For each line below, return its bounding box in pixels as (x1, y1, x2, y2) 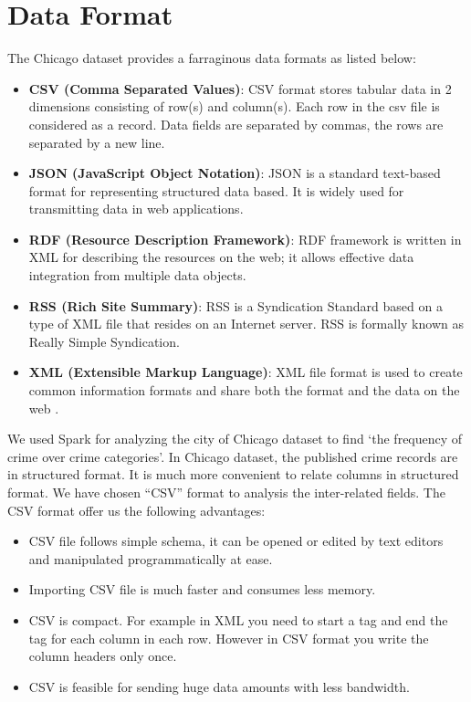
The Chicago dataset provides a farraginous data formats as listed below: (7, 48, 416, 68)
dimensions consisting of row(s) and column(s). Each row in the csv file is (28, 97, 440, 116)
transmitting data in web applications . (28, 199, 244, 218)
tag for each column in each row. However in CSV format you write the (28, 628, 429, 647)
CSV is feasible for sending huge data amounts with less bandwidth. (28, 676, 410, 696)
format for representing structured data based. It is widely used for (28, 181, 404, 200)
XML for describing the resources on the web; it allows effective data (28, 247, 414, 267)
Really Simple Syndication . (28, 331, 180, 351)
